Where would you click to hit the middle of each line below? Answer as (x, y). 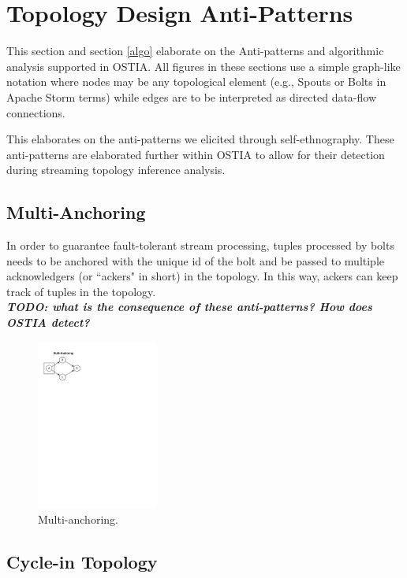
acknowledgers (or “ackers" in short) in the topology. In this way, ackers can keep (202, 276)
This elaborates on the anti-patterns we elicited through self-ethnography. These (200, 139)
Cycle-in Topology (82, 562)
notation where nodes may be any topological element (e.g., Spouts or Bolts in (196, 82)
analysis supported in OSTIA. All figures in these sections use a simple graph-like (203, 66)
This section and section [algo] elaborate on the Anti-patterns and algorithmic (195, 51)
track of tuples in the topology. (81, 291)
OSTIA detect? (48, 322)
